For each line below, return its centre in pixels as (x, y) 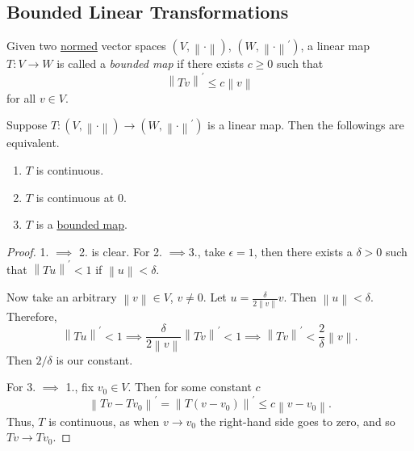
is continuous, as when (104, 421)
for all (21, 97)
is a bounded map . (82, 224)
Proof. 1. (28, 251)
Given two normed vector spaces (86, 46)
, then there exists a (303, 251)
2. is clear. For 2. (120, 251)
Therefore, (32, 316)
